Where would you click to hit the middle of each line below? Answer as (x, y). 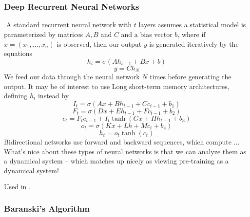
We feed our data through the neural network (72, 77)
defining (16, 96)
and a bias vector (147, 34)
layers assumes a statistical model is (192, 25)
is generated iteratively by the (194, 44)
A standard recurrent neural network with (69, 25)
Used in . (17, 187)
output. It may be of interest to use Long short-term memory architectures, (117, 86)
